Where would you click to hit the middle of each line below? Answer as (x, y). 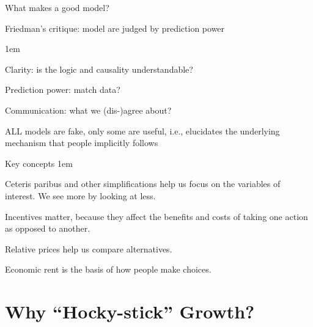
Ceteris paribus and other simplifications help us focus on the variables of (143, 184)
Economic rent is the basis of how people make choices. (108, 269)
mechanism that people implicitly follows (82, 143)
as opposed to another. (48, 228)
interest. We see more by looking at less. (80, 195)
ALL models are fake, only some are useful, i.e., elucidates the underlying (142, 130)
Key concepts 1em (39, 163)
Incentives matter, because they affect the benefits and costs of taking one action (156, 216)
